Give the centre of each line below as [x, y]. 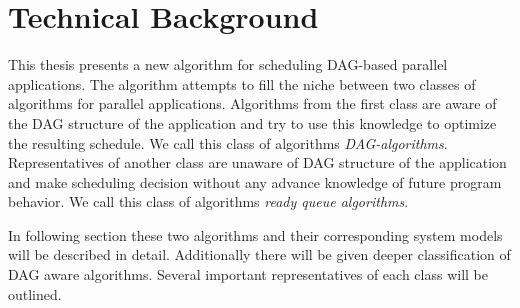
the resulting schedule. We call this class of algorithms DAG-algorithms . [228, 142]
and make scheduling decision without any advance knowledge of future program [255, 181]
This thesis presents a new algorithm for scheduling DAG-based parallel [228, 64]
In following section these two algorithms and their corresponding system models [255, 234]
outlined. [35, 293]
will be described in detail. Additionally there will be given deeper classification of [259, 254]
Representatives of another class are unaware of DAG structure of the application [257, 162]
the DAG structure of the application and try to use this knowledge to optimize [252, 122]
